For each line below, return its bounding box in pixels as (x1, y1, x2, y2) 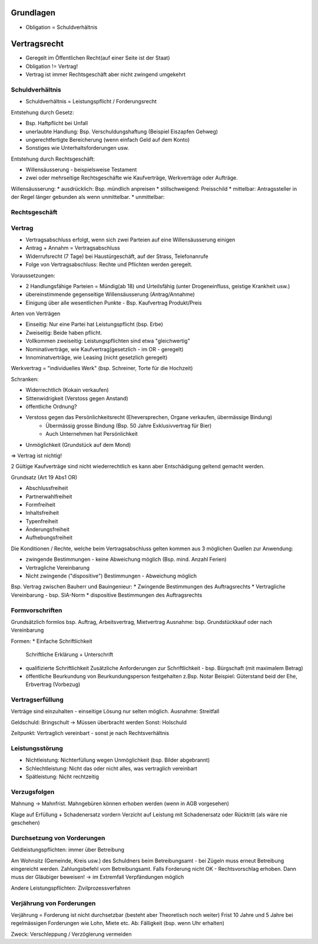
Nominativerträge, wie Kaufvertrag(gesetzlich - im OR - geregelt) (25, 345, 184, 352)
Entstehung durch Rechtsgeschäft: (11, 155, 95, 162)
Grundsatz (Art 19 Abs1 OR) (11, 473, 78, 481)
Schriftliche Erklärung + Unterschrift (25, 651, 114, 658)
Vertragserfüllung (11, 695, 64, 704)
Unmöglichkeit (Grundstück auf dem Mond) (25, 441, 131, 448)
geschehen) (11, 819, 41, 827)
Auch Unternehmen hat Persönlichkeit (45, 430, 138, 437)
